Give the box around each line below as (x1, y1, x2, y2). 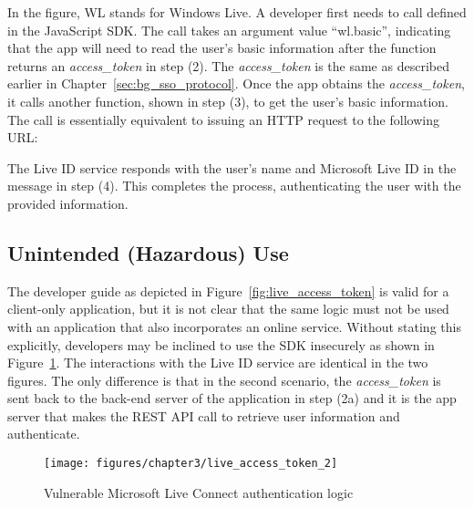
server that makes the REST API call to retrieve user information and (7, 406, 400, 425)
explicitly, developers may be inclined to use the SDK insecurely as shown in (7, 335, 435, 354)
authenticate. (7, 424, 80, 443)
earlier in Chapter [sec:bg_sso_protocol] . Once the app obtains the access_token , (7, 74, 465, 93)
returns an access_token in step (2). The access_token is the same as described (7, 56, 449, 75)
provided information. (7, 193, 129, 213)
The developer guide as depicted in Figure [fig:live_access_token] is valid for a (7, 281, 449, 300)
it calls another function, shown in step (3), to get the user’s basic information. (7, 91, 448, 110)
